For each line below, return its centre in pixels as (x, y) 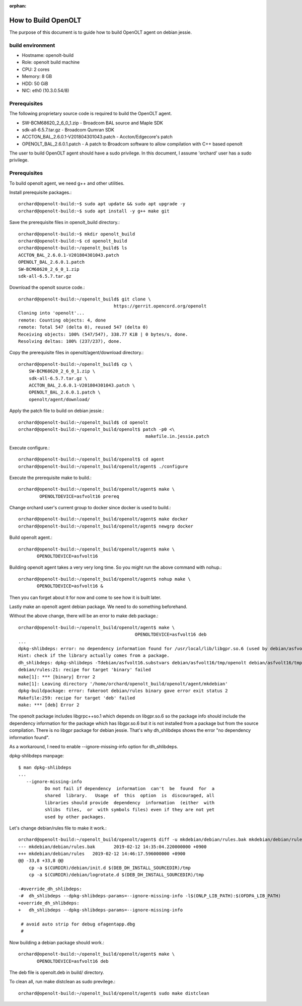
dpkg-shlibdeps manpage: (36, 756)
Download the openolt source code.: (47, 287)
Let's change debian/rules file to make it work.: (58, 828)
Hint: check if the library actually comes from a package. (94, 656)
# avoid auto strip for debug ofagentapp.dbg (78, 924)
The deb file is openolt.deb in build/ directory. (57, 972)
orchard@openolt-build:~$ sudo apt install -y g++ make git (94, 211)
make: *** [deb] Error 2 (49, 705)
